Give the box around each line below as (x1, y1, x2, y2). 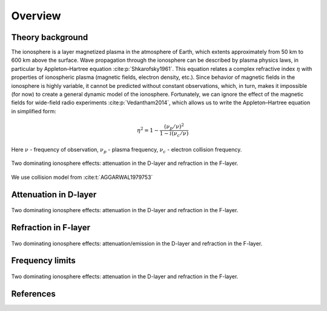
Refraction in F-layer (11, 222, 91, 233)
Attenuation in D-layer (11, 189, 97, 199)
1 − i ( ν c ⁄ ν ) (159, 130, 189, 139)
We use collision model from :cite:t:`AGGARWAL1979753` (11, 173, 153, 181)
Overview (11, 9, 61, 22)
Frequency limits (11, 255, 76, 266)
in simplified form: (11, 107, 57, 115)
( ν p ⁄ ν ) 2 (163, 122, 185, 132)
